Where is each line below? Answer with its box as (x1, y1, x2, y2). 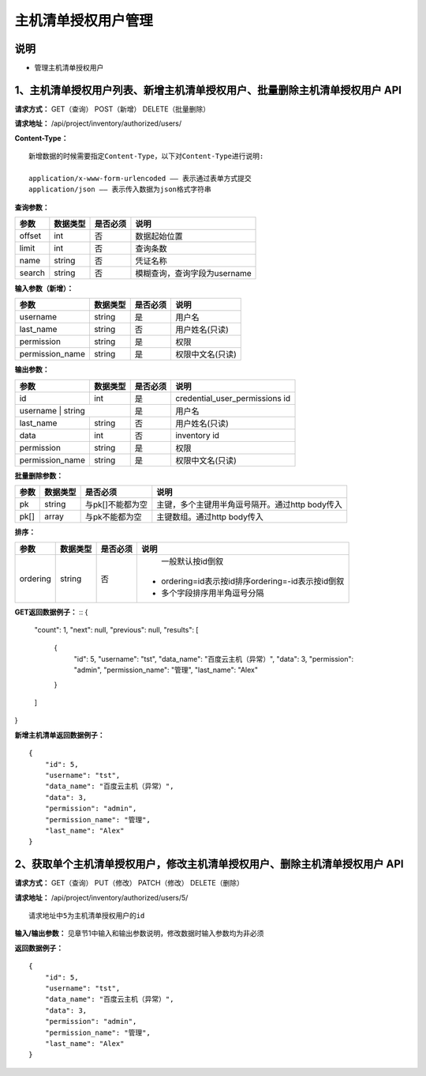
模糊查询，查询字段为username (135, 268, 252, 279)
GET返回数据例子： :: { (14, 607, 88, 617)
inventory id (174, 429, 220, 440)
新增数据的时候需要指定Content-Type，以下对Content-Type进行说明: (28, 152, 264, 161)
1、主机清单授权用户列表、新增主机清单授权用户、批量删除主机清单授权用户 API (14, 83, 402, 96)
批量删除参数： (14, 470, 63, 480)
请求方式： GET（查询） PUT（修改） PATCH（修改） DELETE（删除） (14, 878, 244, 888)
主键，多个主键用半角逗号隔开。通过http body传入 (156, 499, 342, 510)
